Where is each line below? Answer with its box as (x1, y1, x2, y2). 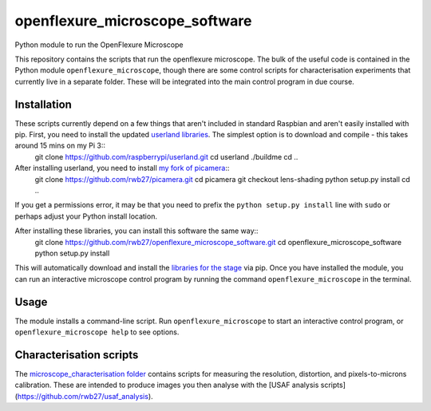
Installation (14, 97, 72, 111)
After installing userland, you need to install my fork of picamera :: (14, 164, 230, 173)
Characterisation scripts (14, 348, 139, 362)
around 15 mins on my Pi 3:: (14, 140, 105, 151)
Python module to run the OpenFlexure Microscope (14, 40, 184, 49)
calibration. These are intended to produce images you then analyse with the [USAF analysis (14, 380, 319, 390)
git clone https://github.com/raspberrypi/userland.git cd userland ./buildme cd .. (34, 152, 299, 161)
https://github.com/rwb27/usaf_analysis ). (17, 391, 153, 401)
